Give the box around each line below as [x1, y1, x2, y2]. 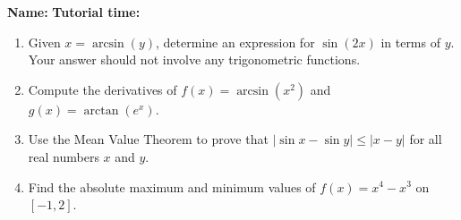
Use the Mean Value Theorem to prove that [28, 130, 269, 148]
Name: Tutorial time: [7, 3, 141, 21]
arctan [83, 104, 119, 117]
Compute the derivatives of [28, 80, 177, 98]
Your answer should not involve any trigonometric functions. [28, 50, 361, 69]
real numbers [28, 147, 99, 165]
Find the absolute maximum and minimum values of [28, 177, 316, 196]
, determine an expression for [156, 32, 315, 51]
